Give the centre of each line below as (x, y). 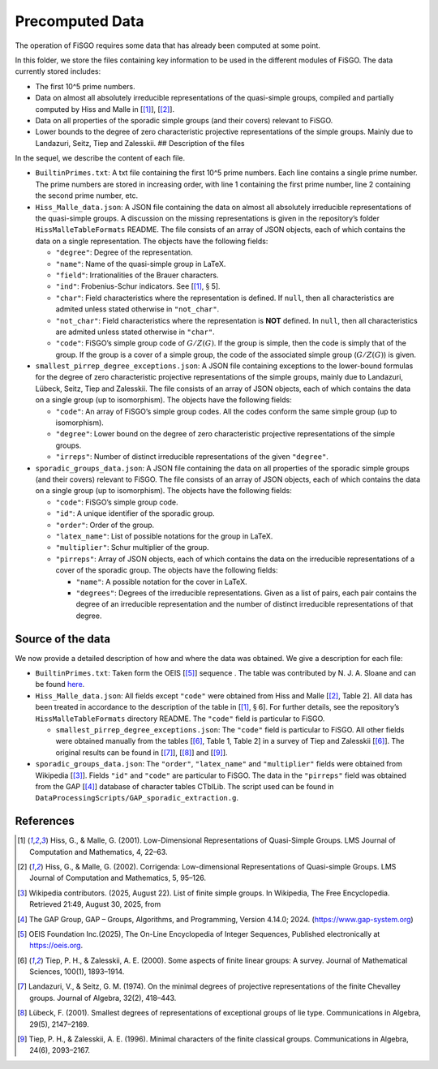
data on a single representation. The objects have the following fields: (152, 241)
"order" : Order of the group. (105, 525)
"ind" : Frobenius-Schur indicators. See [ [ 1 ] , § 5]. (138, 286)
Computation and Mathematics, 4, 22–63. (99, 852)
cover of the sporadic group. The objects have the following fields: (167, 570)
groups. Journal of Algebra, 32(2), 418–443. (103, 998)
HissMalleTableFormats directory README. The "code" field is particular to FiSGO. (180, 719)
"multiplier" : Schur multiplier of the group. (133, 547)
